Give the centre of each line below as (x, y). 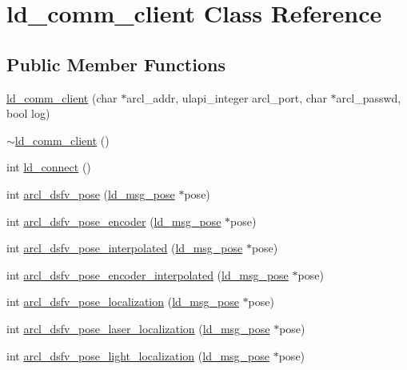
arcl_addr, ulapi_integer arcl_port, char (227, 97)
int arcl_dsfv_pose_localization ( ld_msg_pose (123, 302)
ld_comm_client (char (62, 97)
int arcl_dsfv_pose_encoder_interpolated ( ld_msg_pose (148, 274)
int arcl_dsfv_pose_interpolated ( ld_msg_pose (125, 248)
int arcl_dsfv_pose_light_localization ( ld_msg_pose (138, 355)
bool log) (28, 113)
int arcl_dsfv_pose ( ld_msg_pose (91, 193)
